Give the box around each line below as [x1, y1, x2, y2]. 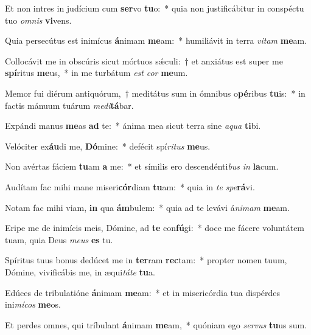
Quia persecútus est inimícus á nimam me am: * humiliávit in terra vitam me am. [5, 34, 307, 47]
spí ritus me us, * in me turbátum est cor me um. [5, 66, 188, 79]
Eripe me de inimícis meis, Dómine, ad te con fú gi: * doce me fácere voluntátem [5, 221, 305, 234]
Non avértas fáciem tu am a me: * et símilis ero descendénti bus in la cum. [5, 160, 279, 173]
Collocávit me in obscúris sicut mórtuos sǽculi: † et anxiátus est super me [5, 54, 283, 67]
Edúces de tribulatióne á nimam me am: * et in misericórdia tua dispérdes [5, 286, 281, 299]
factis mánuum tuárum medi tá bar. [5, 98, 134, 111]
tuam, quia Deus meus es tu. [5, 233, 113, 246]
